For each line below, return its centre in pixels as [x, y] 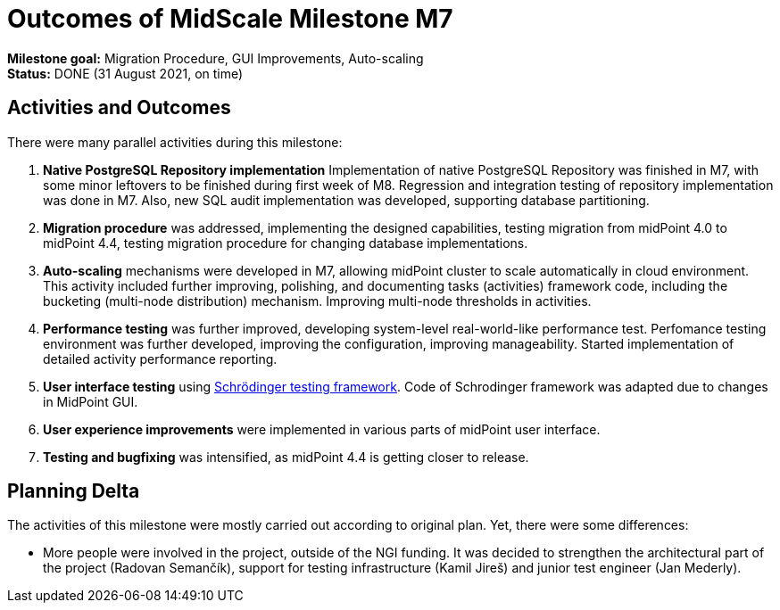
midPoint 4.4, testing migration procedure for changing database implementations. [286, 243]
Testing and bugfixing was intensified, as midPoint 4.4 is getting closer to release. [286, 457]
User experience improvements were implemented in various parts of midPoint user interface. [322, 429]
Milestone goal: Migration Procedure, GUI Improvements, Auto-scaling [216, 58]
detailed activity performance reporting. [160, 359]
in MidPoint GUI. [91, 401]
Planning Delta [74, 491]
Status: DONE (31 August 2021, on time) [125, 73]
